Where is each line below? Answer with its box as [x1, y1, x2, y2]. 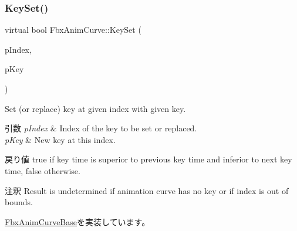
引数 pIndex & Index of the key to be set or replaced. [5, 122, 197, 134]
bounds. [5, 196, 33, 208]
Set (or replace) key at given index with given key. [5, 102, 186, 114]
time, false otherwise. [5, 164, 80, 176]
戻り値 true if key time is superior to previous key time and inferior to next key [5, 153, 292, 165]
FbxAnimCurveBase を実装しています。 [5, 215, 150, 227]
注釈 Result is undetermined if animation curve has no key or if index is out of [5, 184, 289, 196]
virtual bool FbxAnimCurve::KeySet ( [5, 23, 141, 36]
